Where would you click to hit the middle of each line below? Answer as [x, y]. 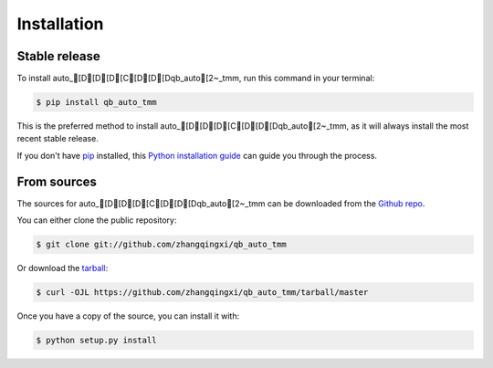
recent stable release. [58, 139]
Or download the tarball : [63, 268]
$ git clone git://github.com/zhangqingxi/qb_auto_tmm [161, 245]
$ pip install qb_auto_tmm [96, 102]
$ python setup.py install [96, 341]
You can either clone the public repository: [97, 220]
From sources [57, 181]
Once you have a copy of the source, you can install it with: [128, 316]
